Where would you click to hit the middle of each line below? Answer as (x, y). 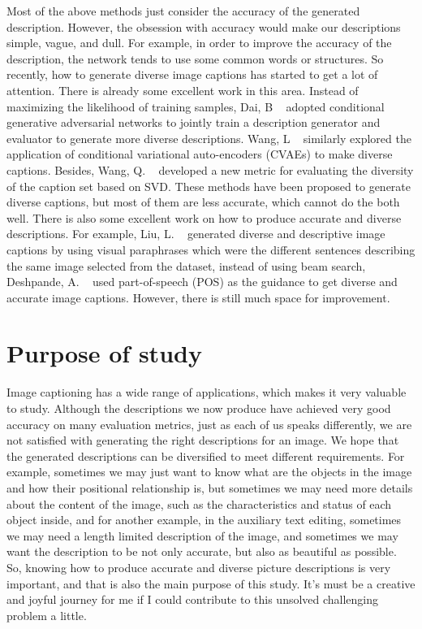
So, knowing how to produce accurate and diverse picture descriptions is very (199, 567)
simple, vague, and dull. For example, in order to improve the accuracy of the (199, 43)
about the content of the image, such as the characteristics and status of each (199, 503)
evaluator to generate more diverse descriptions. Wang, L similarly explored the (209, 138)
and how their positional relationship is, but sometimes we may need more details (210, 487)
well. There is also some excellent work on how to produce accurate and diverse (204, 217)
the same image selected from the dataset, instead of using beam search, (186, 265)
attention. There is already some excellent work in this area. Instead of (183, 90)
